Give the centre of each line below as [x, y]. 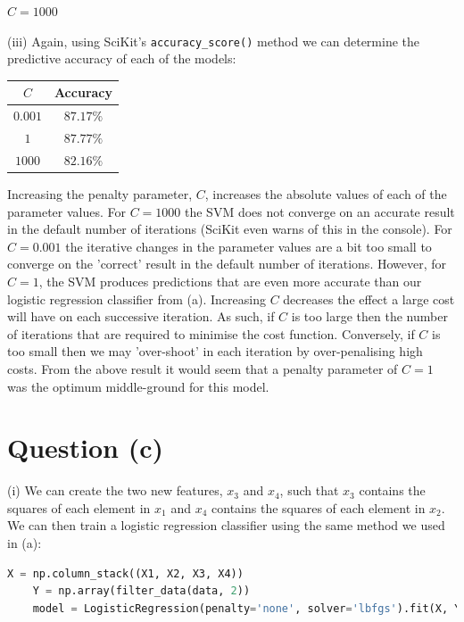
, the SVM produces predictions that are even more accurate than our [230, 281]
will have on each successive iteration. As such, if [141, 316]
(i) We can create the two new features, [115, 490]
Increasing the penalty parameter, [100, 193]
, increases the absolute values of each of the [326, 193]
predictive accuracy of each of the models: [122, 58]
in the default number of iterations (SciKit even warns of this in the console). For [230, 229]
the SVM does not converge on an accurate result [320, 211]
